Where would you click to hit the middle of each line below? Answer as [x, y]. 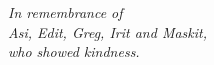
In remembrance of [65, 12]
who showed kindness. [74, 51]
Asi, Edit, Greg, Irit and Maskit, [108, 31]
